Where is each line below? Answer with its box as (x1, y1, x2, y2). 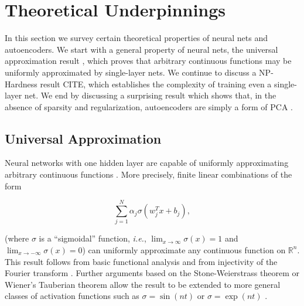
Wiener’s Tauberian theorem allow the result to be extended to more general (5, 278, 281, 290)
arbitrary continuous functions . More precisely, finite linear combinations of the (5, 168, 292, 181)
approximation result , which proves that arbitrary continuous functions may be (5, 55, 292, 67)
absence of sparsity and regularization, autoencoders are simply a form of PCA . (5, 100, 293, 113)
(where (5, 232, 29, 244)
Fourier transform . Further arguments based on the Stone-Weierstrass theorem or (5, 267, 299, 279)
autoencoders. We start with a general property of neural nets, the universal (5, 43, 278, 55)
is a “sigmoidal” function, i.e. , (39, 232, 146, 244)
